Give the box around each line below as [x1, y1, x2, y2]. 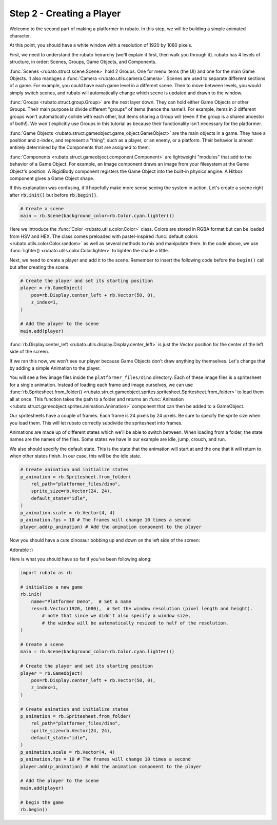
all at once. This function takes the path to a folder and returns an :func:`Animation [9, 396, 184, 402]
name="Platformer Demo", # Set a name [31, 598, 132, 605]
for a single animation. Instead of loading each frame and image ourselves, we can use [9, 381, 193, 388]
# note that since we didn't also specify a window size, [42, 613, 191, 619]
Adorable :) [9, 547, 33, 553]
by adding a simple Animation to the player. [9, 365, 101, 371]
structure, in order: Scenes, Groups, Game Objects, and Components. [9, 59, 156, 65]
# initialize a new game [20, 584, 83, 590]
